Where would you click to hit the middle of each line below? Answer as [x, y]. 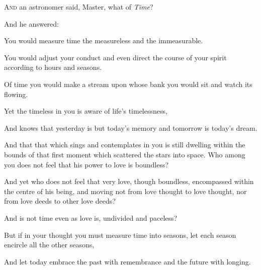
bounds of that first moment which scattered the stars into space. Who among [125, 154]
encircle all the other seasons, [49, 245]
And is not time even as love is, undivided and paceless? [91, 217]
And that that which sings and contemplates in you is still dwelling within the [125, 145]
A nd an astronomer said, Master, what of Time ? [79, 7]
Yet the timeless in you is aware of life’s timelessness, [86, 111]
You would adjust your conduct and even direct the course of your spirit [115, 57]
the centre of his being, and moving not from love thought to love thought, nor [125, 191]
